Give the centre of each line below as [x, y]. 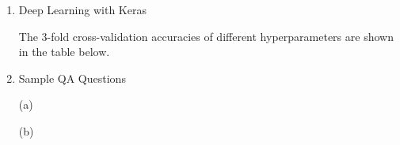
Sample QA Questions [72, 78]
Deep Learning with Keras [82, 9]
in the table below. [64, 52]
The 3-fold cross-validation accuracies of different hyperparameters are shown [206, 36]
